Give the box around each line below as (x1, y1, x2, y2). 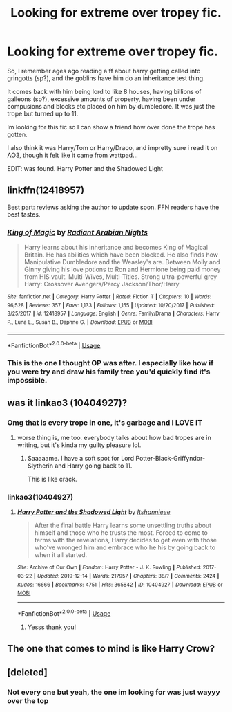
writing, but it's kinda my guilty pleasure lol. (17, 441, 142, 449)
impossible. (7, 376, 48, 385)
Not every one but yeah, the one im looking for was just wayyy (7, 687, 221, 697)
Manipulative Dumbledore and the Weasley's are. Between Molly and (23, 258, 220, 266)
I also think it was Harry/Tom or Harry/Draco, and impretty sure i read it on (7, 143, 218, 152)
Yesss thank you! (27, 623, 77, 631)
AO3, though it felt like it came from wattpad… (7, 151, 138, 159)
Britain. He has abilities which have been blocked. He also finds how (23, 250, 219, 259)
